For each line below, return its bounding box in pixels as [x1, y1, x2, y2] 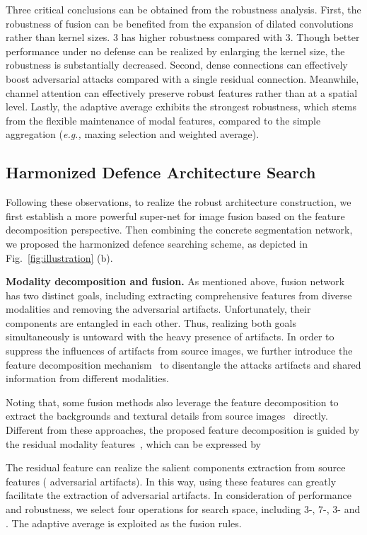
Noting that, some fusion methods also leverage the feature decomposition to [6, 394, 339, 409]
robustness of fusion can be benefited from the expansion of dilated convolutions [6, 16, 354, 30]
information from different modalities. [6, 371, 169, 386]
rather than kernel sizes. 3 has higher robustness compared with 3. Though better [6, 30, 360, 45]
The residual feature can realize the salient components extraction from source [6, 460, 346, 475]
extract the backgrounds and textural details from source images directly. [6, 408, 328, 423]
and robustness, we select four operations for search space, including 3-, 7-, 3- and [6, 502, 361, 517]
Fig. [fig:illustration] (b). [6, 250, 113, 265]
